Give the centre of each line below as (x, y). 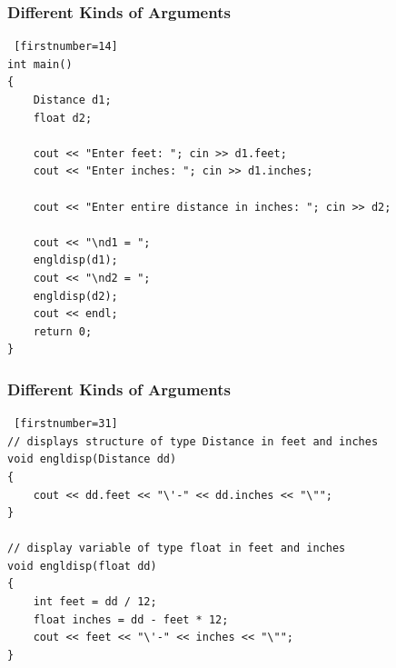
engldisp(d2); (75, 296)
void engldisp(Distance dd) (92, 459)
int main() (40, 64)
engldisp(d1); (75, 260)
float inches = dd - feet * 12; (131, 619)
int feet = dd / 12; (95, 602)
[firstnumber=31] (66, 424)
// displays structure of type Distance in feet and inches (193, 441)
